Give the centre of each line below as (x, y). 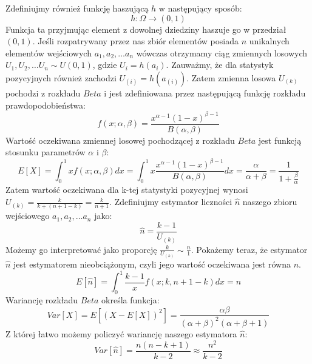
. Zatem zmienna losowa (231, 77)
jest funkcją (280, 140)
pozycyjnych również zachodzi (61, 77)
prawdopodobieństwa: (46, 105)
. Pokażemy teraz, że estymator (249, 249)
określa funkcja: (131, 299)
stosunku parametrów (46, 152)
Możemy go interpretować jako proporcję (81, 249)
